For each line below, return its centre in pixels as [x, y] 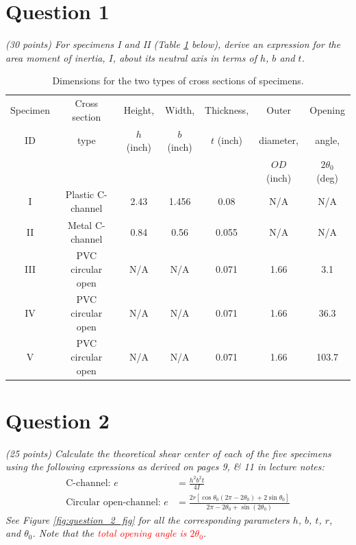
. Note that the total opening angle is [110, 533]
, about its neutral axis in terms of [185, 57]
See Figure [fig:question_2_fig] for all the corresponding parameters [148, 519]
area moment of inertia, [55, 57]
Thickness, [227, 109]
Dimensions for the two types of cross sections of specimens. [178, 81]
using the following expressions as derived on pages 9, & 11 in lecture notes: [165, 467]
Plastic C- [86, 194]
